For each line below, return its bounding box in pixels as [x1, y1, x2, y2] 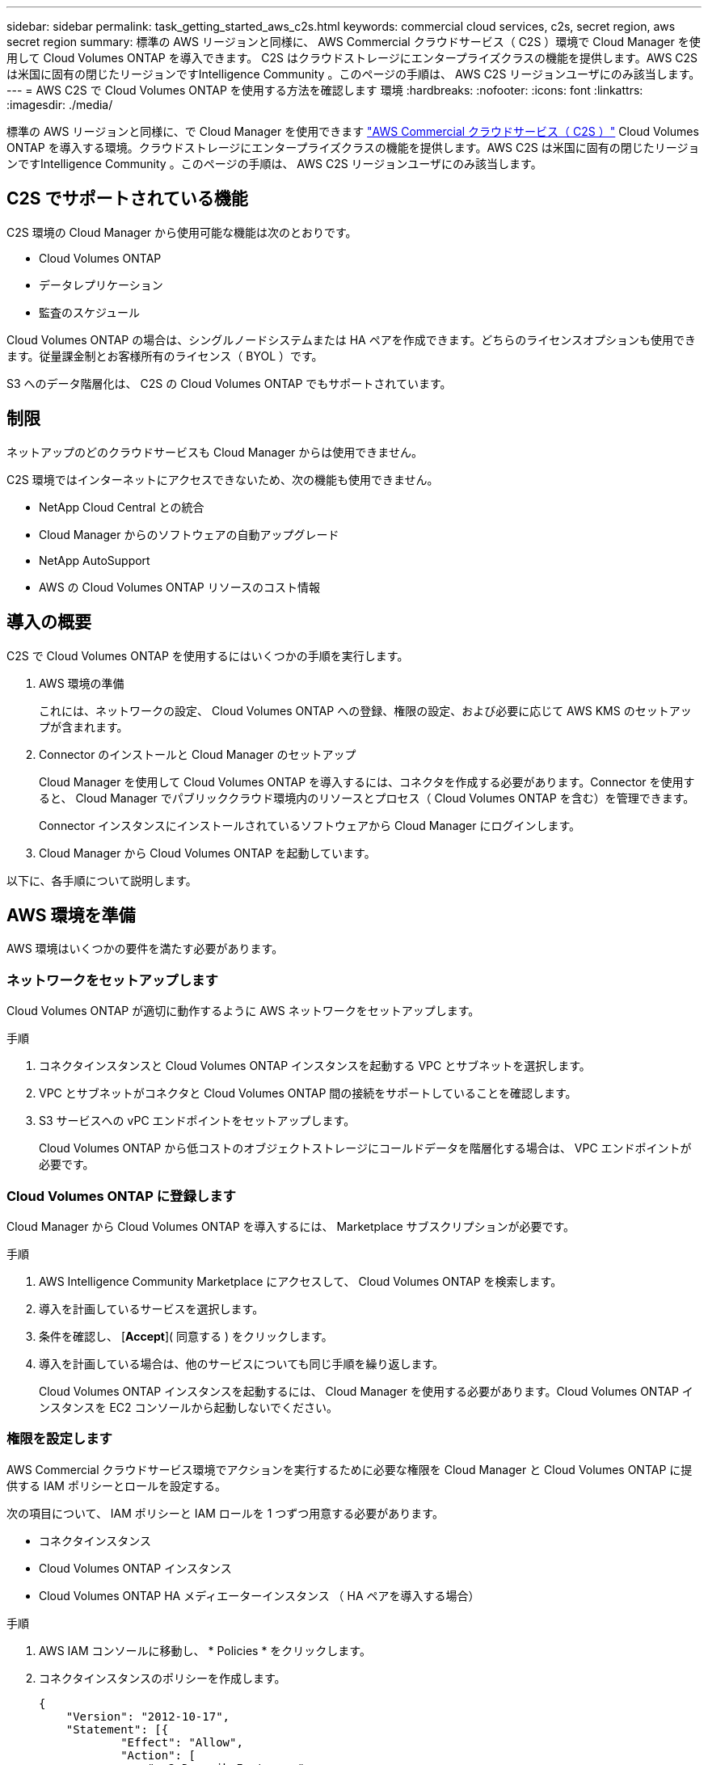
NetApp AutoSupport [39, 553, 150, 567]
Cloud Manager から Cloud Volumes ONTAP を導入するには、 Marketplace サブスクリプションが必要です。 [6, 1219, 575, 1233]
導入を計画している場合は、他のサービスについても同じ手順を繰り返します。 [39, 1356, 445, 1371]
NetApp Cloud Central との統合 [39, 499, 204, 514]
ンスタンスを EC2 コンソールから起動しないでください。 [39, 1400, 339, 1414]
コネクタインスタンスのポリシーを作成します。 [39, 1670, 286, 1685]
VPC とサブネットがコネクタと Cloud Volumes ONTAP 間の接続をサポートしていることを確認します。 [39, 1086, 577, 1101]
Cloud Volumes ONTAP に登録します [6, 1187, 236, 1204]
